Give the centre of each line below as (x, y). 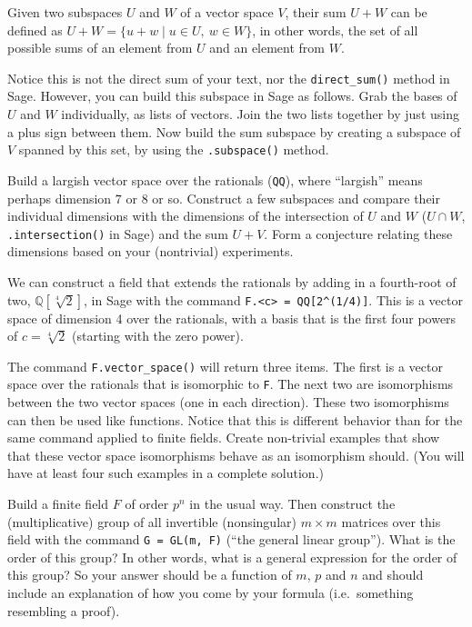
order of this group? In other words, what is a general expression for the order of (232, 557)
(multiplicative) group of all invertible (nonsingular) (152, 521)
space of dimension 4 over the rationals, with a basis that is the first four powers (232, 318)
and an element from (267, 48)
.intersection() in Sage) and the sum (118, 233)
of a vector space (227, 12)
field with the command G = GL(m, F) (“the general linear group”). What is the (231, 539)
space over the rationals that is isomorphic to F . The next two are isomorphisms (231, 384)
